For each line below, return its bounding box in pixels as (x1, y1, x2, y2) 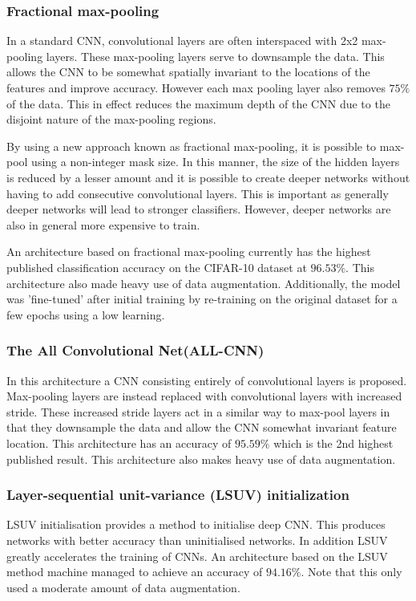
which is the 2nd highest (273, 434, 394, 451)
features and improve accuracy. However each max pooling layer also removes (6, 79, 386, 95)
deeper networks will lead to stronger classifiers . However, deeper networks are (6, 201, 391, 217)
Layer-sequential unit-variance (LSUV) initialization (6, 485, 349, 505)
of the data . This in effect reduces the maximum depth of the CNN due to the (6, 95, 390, 112)
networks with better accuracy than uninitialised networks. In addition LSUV (6, 531, 388, 548)
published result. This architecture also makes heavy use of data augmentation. (6, 450, 396, 467)
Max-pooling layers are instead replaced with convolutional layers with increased (6, 388, 402, 404)
